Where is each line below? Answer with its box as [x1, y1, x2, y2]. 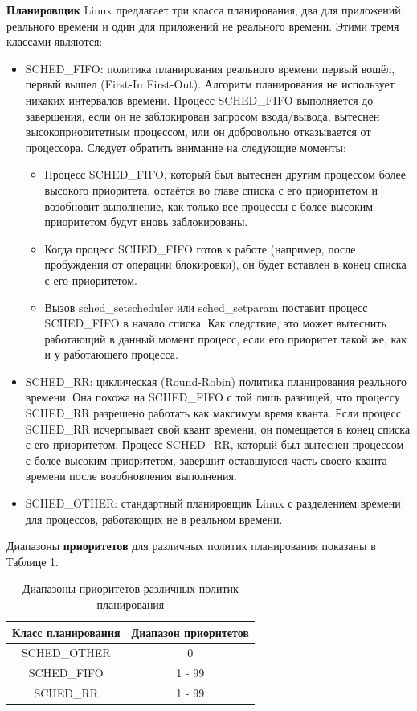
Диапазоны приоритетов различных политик [22, 580, 239, 597]
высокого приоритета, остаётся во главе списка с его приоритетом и [44, 181, 378, 198]
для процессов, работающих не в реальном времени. [25, 510, 283, 527]
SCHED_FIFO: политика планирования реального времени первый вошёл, [25, 60, 395, 76]
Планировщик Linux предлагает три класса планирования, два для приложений [6, 2, 401, 18]
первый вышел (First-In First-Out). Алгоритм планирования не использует [25, 76, 395, 92]
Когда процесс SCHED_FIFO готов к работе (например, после [44, 240, 356, 257]
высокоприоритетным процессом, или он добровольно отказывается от [25, 123, 371, 140]
